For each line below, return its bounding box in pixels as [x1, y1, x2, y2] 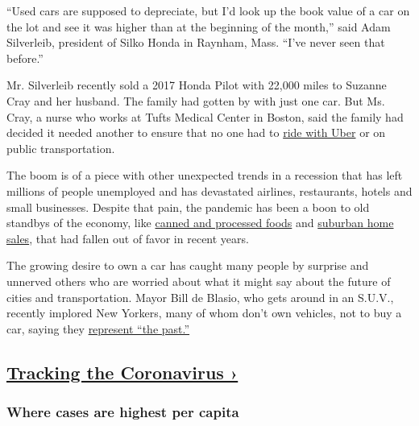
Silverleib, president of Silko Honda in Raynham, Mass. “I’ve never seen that [6, 34, 385, 51]
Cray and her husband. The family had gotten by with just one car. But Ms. [6, 92, 385, 109]
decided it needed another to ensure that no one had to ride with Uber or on [6, 124, 386, 141]
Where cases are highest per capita [6, 401, 239, 421]
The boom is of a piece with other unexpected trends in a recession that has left [6, 167, 403, 184]
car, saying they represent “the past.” [6, 320, 190, 337]
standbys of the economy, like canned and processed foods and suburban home [6, 214, 394, 231]
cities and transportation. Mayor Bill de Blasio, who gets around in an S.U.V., [6, 288, 394, 305]
